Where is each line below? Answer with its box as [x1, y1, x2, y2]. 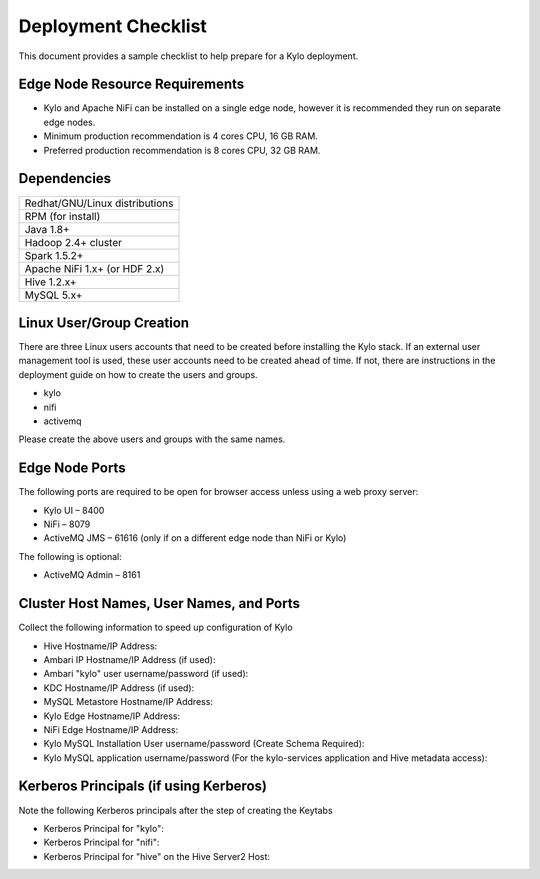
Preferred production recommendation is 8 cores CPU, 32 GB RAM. [43, 144, 321, 156]
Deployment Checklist [18, 15, 207, 37]
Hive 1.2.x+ [24, 275, 77, 289]
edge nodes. [43, 116, 96, 128]
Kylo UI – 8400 [43, 504, 105, 516]
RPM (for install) [24, 209, 101, 223]
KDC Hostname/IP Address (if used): [43, 681, 195, 694]
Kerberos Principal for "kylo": [43, 822, 164, 834]
